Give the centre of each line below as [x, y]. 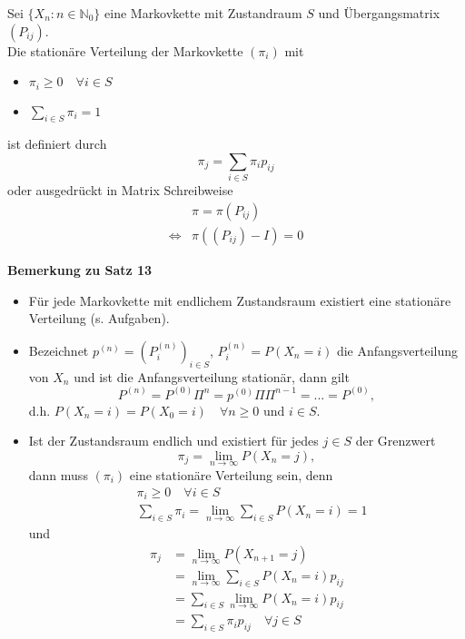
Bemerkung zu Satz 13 [80, 270]
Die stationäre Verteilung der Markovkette [125, 50]
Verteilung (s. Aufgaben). [99, 318]
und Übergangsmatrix [379, 13]
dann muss [58, 475]
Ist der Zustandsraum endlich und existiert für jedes [173, 441]
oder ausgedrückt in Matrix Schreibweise [120, 190]
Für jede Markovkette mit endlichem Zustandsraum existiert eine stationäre [240, 300]
